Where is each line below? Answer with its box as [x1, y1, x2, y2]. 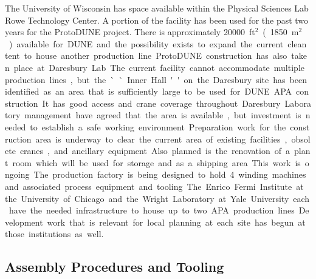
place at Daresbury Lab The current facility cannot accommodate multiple [13, 61, 304, 73]
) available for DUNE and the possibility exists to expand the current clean [9, 37, 307, 50]
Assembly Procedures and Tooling [5, 257, 224, 276]
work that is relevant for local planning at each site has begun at [47, 215, 306, 228]
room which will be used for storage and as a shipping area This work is [12, 156, 301, 169]
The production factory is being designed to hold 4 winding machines [33, 168, 306, 181]
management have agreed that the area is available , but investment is [24, 109, 301, 121]
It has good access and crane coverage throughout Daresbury [42, 96, 281, 109]
